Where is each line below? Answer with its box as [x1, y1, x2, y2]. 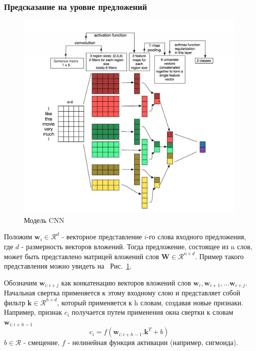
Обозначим [4, 277, 37, 287]
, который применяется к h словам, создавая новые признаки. [57, 297, 244, 307]
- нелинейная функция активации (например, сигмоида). [68, 337, 238, 348]
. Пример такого [195, 251, 244, 261]
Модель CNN [24, 214, 65, 225]
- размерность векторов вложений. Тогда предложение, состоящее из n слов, [21, 241, 253, 251]
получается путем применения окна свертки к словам [72, 307, 234, 317]
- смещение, [23, 337, 60, 348]
